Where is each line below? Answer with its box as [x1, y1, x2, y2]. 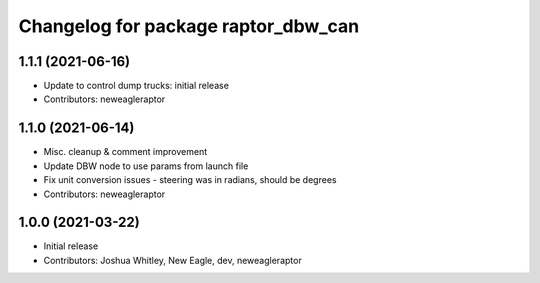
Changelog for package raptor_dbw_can [18, 15, 360, 37]
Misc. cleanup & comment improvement [43, 146, 208, 158]
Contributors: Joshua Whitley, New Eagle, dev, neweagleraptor [43, 254, 302, 266]
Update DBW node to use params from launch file [43, 160, 249, 172]
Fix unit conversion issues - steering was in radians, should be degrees [43, 174, 337, 186]
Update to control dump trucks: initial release [43, 80, 230, 92]
